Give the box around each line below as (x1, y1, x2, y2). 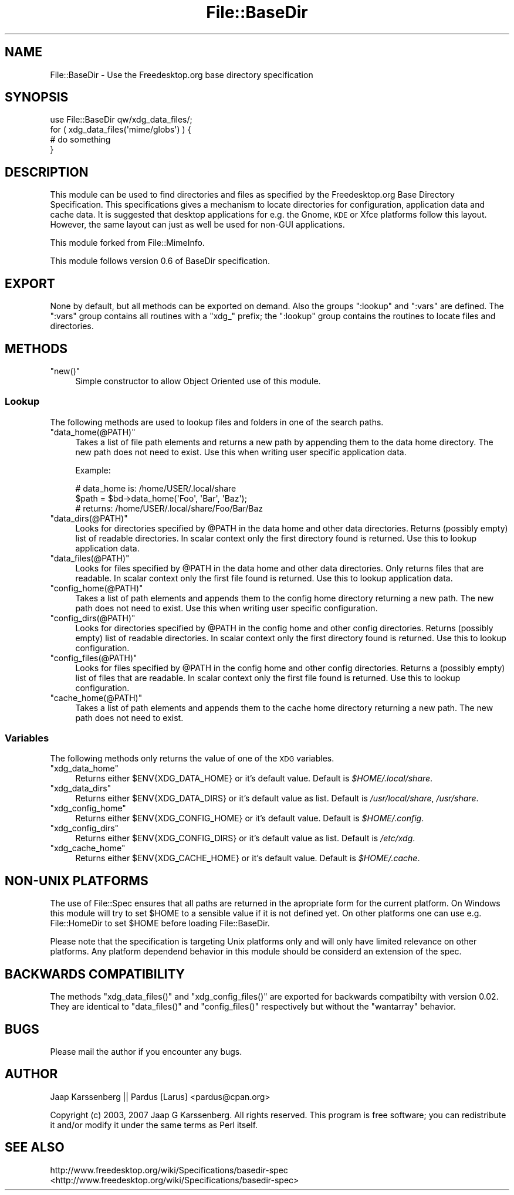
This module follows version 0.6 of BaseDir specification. (50, 256, 270, 266)
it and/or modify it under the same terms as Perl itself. (50, 1119, 258, 1130)
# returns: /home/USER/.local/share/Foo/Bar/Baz (75, 503, 263, 513)
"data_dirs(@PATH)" (50, 513, 128, 523)
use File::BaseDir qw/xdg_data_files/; (50, 114, 192, 125)
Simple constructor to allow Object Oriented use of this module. (75, 375, 321, 386)
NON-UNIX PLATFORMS (5, 873, 148, 888)
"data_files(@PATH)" (50, 553, 130, 563)
